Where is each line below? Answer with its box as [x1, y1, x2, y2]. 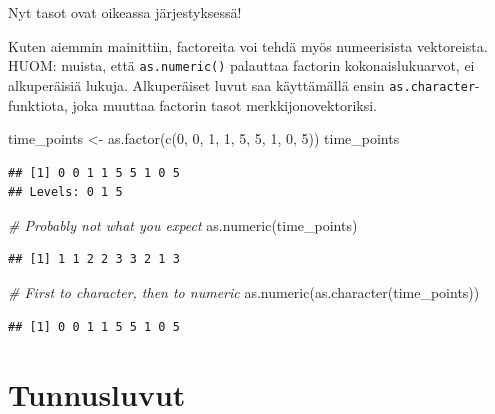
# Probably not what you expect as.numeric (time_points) [8, 214, 358, 235]
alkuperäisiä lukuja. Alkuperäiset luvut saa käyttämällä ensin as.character [8, 74, 476, 95]
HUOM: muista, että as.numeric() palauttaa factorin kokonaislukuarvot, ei [8, 55, 475, 76]
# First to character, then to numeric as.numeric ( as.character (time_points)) [8, 282, 480, 303]
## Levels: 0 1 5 [8, 185, 123, 200]
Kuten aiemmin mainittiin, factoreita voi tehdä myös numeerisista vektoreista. [8, 35, 488, 56]
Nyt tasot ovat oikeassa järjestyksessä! [8, 2, 242, 22]
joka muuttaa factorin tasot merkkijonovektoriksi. [72, 94, 377, 115]
